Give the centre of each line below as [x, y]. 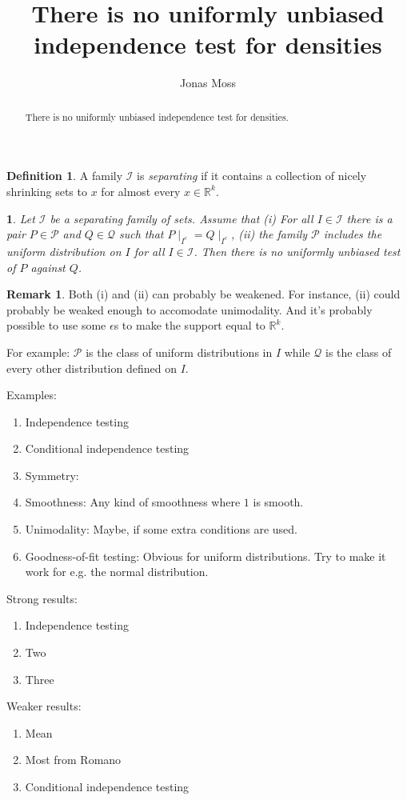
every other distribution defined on [92, 368]
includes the [353, 234]
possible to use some [56, 325]
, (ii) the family [269, 234]
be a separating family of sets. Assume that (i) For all [182, 218]
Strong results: [42, 598]
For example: [38, 352]
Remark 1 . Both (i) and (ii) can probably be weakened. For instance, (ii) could [203, 294]
